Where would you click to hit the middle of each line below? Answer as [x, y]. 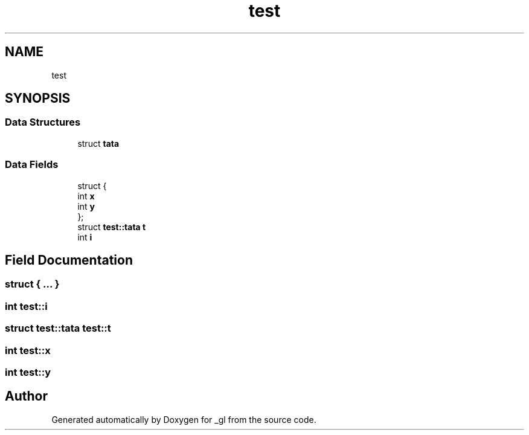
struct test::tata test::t [58, 328]
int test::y [28, 372]
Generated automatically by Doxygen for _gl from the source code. [184, 419]
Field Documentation [69, 260]
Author [26, 396]
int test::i [26, 306]
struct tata [98, 143]
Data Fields [32, 165]
